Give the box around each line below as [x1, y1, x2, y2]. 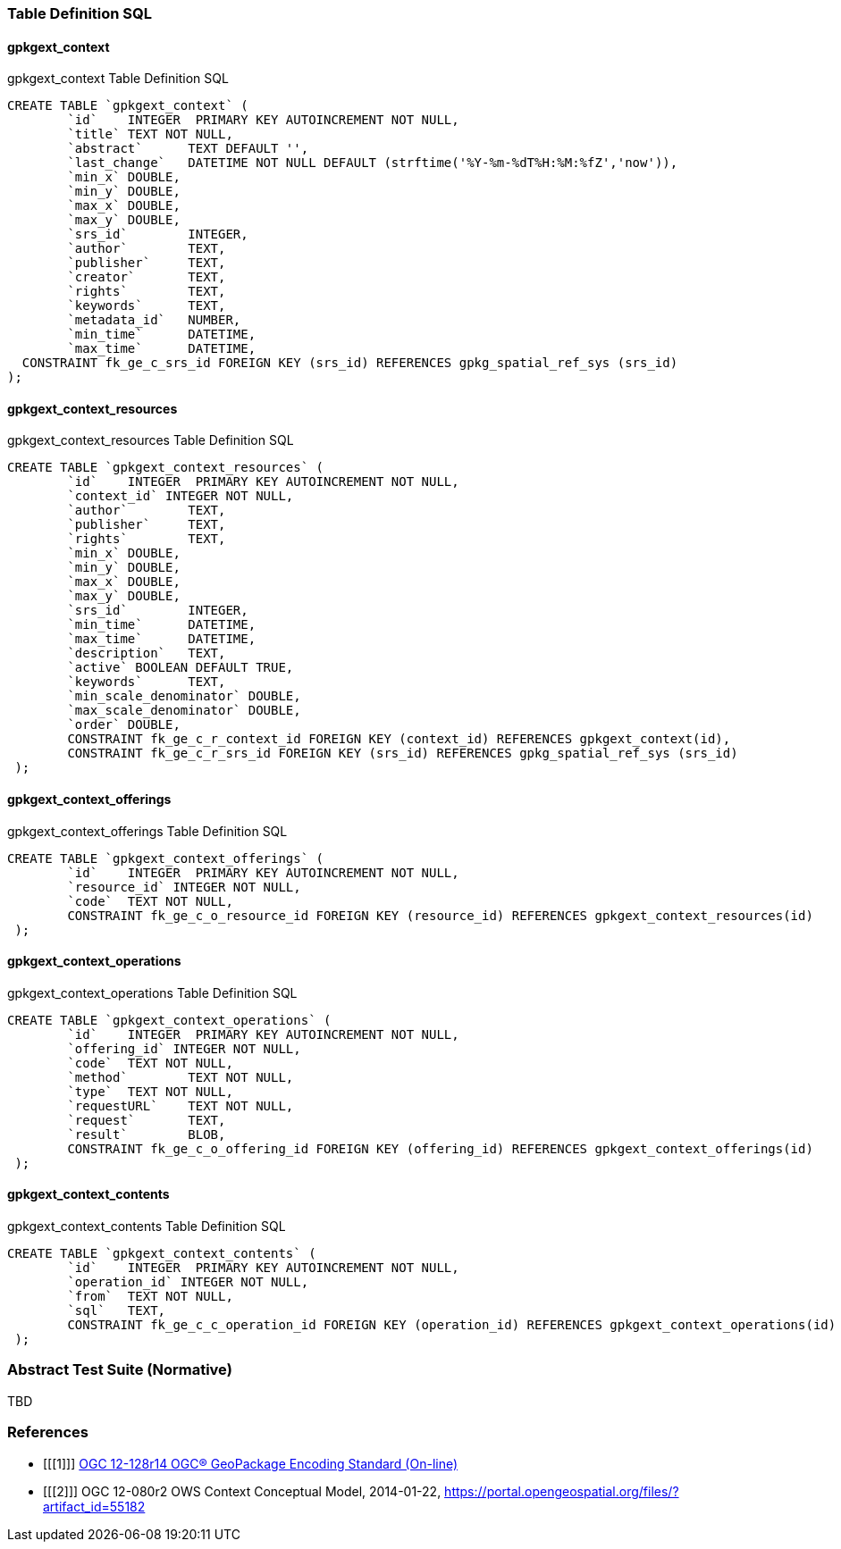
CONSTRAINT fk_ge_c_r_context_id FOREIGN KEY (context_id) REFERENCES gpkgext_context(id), [67, 732, 731, 747]
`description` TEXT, [67, 646, 226, 661]
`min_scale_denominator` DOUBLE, [67, 689, 301, 704]
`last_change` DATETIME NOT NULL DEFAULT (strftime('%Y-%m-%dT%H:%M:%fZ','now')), [67, 155, 678, 171]
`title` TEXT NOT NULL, [67, 127, 233, 142]
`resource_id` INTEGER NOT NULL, [67, 879, 301, 894]
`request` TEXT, [67, 1112, 226, 1127]
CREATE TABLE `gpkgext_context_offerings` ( [7, 850, 324, 866]
